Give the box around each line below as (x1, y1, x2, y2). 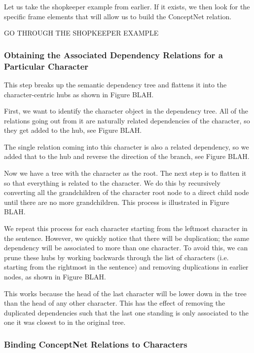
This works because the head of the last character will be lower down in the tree (4, 288, 247, 298)
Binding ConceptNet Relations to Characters (4, 338, 187, 350)
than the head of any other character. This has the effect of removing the (4, 298, 225, 308)
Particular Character (4, 60, 89, 72)
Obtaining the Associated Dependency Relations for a (4, 48, 223, 61)
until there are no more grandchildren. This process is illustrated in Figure (4, 196, 229, 207)
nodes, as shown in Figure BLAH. (4, 272, 106, 282)
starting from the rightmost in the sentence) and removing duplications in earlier (4, 262, 249, 272)
